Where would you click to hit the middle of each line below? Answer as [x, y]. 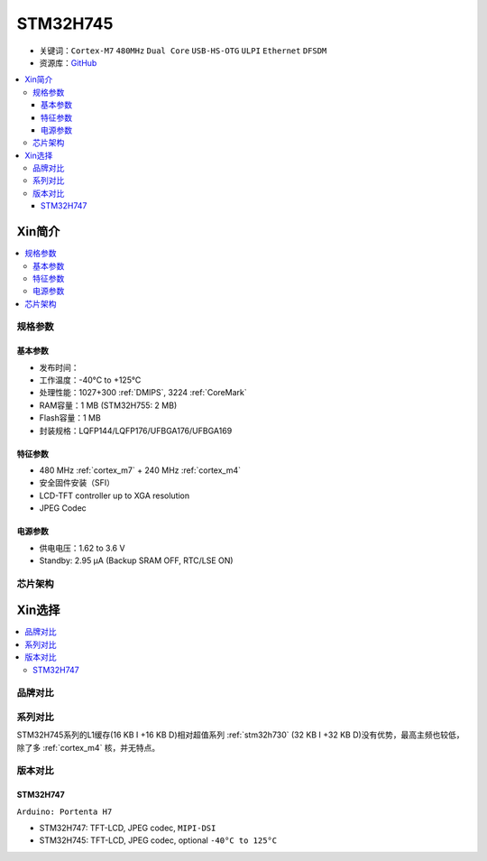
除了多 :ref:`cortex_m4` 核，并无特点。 [88, 747]
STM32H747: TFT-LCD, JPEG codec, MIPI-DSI [128, 828]
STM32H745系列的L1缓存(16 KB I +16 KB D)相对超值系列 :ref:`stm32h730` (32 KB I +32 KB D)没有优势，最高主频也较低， [240, 735]
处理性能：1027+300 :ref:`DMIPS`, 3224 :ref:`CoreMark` [143, 393]
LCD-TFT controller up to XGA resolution [115, 495]
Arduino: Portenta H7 [64, 811]
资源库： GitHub [68, 62]
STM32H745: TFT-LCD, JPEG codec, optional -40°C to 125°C [158, 840]
